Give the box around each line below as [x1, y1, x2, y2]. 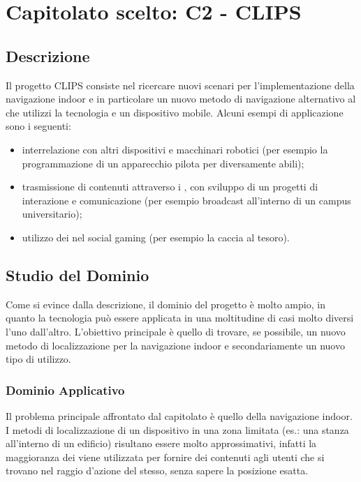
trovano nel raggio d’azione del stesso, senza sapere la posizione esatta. [6, 463, 309, 478]
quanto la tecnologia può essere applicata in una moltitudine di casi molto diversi [6, 310, 354, 325]
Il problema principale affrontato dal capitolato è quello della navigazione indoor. [6, 408, 353, 423]
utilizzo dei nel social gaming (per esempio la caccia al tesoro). [22, 229, 290, 244]
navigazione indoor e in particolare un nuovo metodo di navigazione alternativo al [6, 91, 356, 106]
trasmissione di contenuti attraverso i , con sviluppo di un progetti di [22, 179, 318, 194]
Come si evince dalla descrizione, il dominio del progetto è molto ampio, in [6, 296, 325, 311]
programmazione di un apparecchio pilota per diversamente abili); [22, 156, 304, 170]
